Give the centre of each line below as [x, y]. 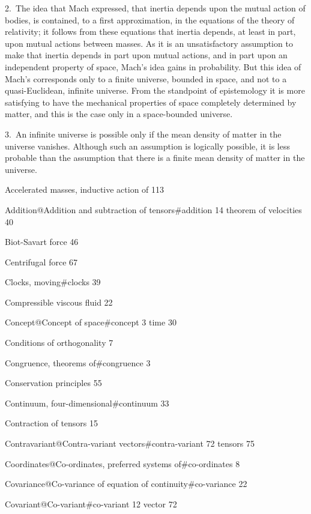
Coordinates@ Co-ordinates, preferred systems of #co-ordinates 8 [122, 463]
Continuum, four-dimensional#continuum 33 [87, 403]
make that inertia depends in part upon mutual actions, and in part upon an [146, 55]
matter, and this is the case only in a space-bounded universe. [119, 114]
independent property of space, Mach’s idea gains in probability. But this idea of [153, 66]
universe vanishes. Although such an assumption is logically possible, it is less [148, 146]
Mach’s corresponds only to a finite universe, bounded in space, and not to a [146, 78]
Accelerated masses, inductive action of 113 [85, 189]
